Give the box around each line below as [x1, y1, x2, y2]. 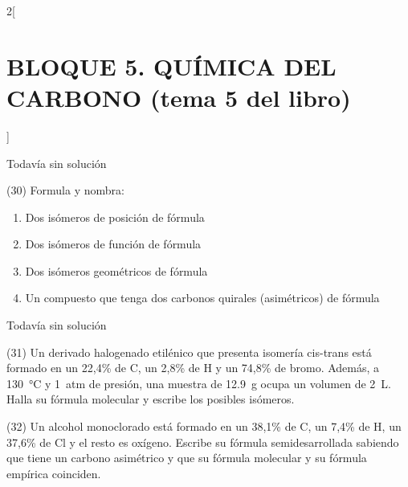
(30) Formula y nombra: [6, 182, 124, 198]
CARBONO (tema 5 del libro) [6, 80, 351, 113]
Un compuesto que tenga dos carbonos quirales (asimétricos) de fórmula [25, 289, 380, 306]
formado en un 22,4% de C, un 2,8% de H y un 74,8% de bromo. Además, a [6, 359, 380, 376]
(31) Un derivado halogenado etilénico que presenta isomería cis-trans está [6, 343, 372, 360]
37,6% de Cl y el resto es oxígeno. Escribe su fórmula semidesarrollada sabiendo [6, 433, 399, 450]
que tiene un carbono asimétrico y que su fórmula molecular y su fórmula [6, 449, 367, 466]
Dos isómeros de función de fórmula [25, 235, 202, 252]
